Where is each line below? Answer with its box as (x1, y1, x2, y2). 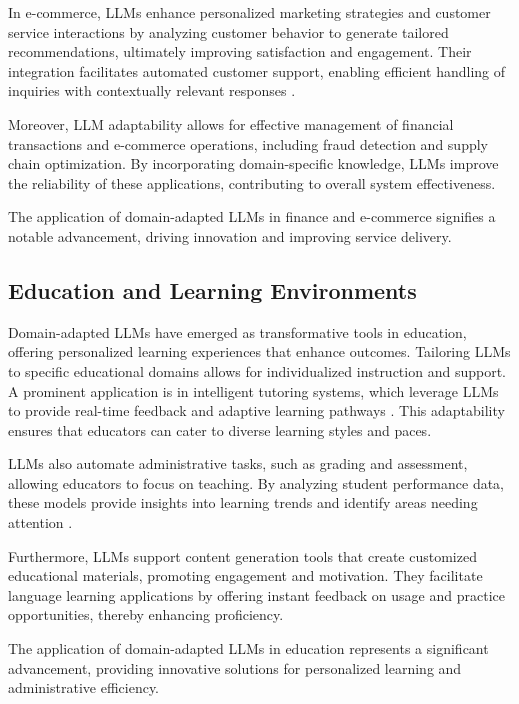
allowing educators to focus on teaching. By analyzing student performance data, (8, 472, 505, 493)
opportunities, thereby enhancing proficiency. (8, 604, 284, 625)
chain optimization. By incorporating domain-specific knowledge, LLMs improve (8, 153, 499, 174)
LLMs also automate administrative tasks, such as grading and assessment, (8, 453, 468, 474)
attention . (8, 512, 73, 533)
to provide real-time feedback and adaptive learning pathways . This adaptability (8, 400, 505, 421)
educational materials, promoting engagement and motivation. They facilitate (8, 565, 483, 586)
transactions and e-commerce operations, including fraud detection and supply (8, 133, 489, 154)
